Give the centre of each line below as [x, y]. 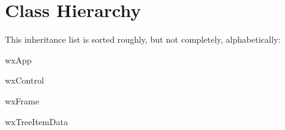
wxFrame [22, 100]
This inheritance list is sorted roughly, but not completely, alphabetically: [143, 39]
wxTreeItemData [36, 121]
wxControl [24, 80]
